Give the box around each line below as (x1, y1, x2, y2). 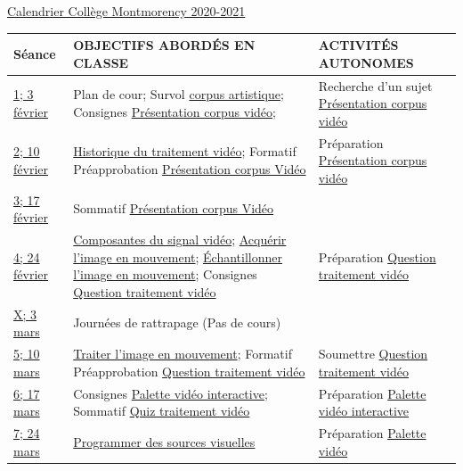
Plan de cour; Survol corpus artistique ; (73, 85, 284, 103)
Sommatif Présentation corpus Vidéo (73, 199, 274, 218)
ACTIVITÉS (318, 36, 399, 54)
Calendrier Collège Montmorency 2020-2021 (7, 2, 246, 20)
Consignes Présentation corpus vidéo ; (73, 102, 276, 120)
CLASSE (73, 53, 129, 71)
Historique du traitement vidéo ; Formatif (73, 142, 296, 161)
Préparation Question (318, 247, 436, 266)
